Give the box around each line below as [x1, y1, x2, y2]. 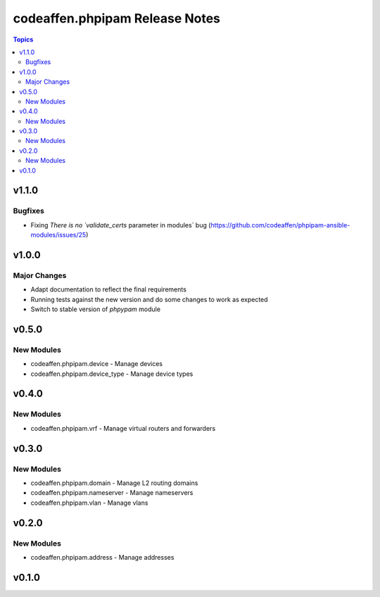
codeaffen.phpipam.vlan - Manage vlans [30, 498, 148, 507]
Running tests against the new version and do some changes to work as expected [30, 295, 268, 303]
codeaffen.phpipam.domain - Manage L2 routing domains [30, 479, 198, 487]
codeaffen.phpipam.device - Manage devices [30, 360, 163, 368]
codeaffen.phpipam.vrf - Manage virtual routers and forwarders [30, 424, 216, 432]
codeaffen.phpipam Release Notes [13, 11, 221, 26]
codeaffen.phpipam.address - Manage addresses [30, 553, 175, 561]
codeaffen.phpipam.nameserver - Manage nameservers [30, 489, 194, 497]
